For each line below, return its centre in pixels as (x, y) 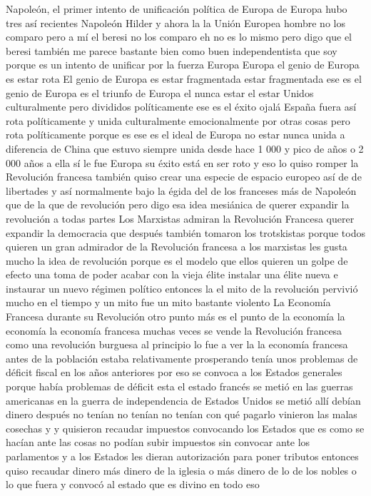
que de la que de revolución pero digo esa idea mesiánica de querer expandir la (178, 204)
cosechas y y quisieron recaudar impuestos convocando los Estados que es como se (185, 428)
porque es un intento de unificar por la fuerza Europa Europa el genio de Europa (183, 65)
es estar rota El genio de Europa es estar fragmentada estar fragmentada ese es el (184, 78)
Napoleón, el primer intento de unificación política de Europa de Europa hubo (177, 9)
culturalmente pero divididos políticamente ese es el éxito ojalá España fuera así (181, 107)
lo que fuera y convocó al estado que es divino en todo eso (133, 484)
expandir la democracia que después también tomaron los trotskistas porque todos (185, 232)
